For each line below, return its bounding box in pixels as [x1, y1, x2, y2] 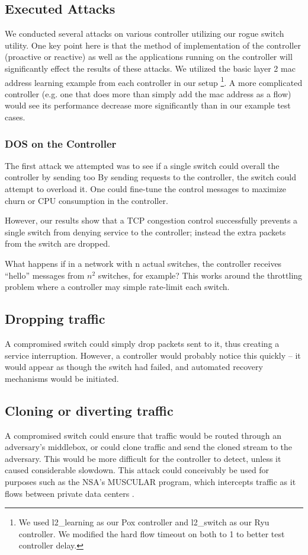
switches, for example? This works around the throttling [98, 269, 303, 281]
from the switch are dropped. [5, 237, 110, 250]
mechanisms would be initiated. [5, 372, 119, 384]
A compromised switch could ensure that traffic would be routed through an [5, 429, 282, 441]
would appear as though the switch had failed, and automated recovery [5, 361, 263, 373]
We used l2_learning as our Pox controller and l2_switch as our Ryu [18, 516, 269, 528]
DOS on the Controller [5, 136, 117, 151]
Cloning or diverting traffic [5, 401, 174, 419]
